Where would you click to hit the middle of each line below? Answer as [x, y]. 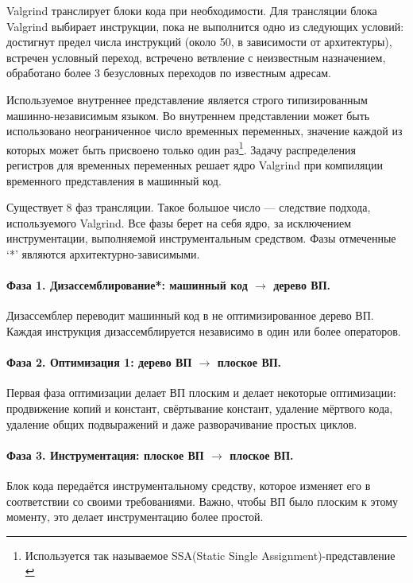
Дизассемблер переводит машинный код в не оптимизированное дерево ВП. [190, 315]
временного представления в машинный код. [114, 180]
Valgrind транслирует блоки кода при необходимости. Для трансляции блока [192, 10]
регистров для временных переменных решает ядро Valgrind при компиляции [195, 165]
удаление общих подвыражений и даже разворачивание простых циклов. [182, 424]
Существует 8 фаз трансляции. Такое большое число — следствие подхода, [189, 207]
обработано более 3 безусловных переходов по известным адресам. [169, 73]
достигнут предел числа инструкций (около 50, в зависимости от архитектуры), [199, 42]
